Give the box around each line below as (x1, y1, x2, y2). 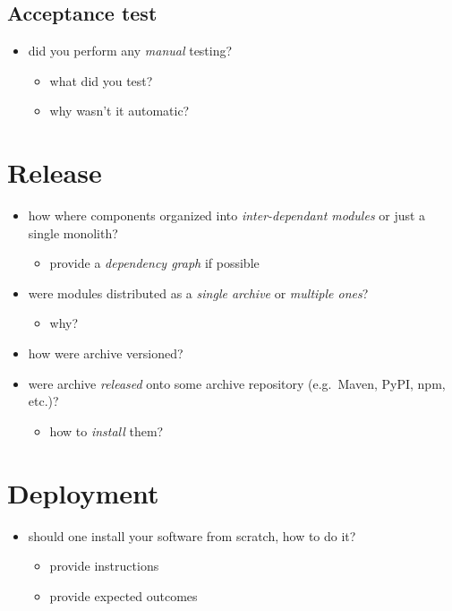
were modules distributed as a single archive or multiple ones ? (28, 283, 369, 302)
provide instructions (49, 556, 159, 575)
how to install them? (49, 421, 164, 440)
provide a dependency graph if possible (49, 254, 260, 272)
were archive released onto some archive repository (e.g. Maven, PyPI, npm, (28, 374, 446, 392)
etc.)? (28, 392, 59, 410)
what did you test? (49, 71, 153, 90)
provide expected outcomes (49, 586, 198, 605)
